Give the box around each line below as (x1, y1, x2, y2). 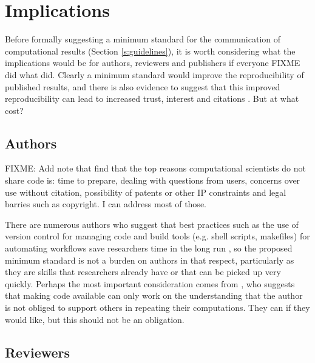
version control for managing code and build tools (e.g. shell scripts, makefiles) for (5, 230, 310, 242)
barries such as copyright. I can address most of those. (5, 198, 206, 210)
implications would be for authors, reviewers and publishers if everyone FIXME (5, 56, 300, 69)
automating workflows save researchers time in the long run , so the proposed (5, 242, 293, 255)
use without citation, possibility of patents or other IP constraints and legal (5, 185, 286, 198)
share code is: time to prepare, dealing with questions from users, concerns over (5, 174, 300, 187)
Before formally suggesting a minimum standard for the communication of (5, 33, 281, 45)
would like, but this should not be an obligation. (5, 313, 185, 325)
